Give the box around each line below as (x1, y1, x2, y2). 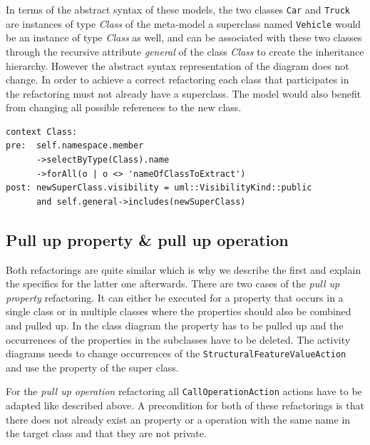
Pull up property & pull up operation (6, 228, 289, 250)
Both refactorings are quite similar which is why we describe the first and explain (6, 262, 361, 277)
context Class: (6, 126, 78, 137)
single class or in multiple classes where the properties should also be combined (6, 304, 351, 319)
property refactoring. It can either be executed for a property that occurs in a (6, 290, 344, 305)
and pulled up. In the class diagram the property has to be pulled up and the (6, 318, 344, 333)
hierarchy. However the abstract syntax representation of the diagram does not (6, 58, 349, 73)
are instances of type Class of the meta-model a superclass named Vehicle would (6, 16, 361, 31)
